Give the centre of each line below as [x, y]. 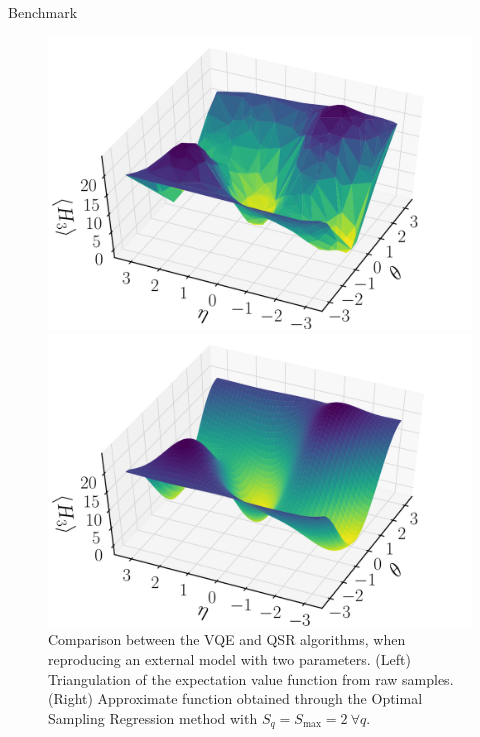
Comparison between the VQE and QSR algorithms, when [227, 639]
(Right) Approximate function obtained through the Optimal [235, 698]
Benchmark [43, 12]
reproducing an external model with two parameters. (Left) [229, 659]
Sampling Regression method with [153, 717]
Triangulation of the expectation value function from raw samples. [251, 678]
